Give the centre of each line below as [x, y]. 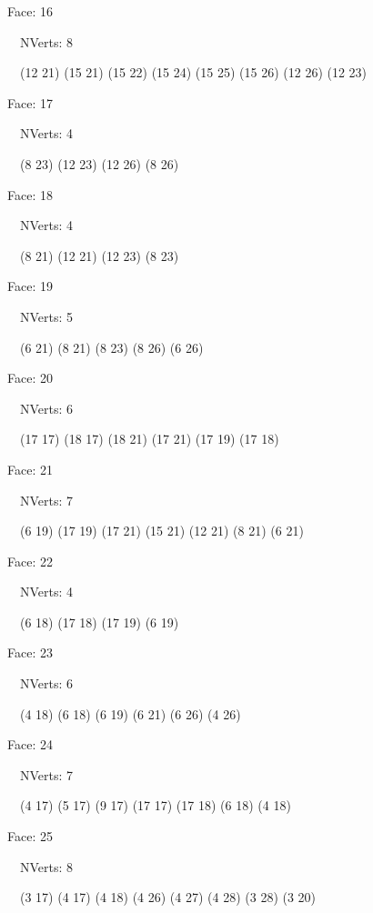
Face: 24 [30, 744]
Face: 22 [30, 561]
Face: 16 [30, 11]
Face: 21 [30, 469]
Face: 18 [30, 194]
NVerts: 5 [46, 316]
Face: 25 [30, 836]
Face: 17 [30, 102]
